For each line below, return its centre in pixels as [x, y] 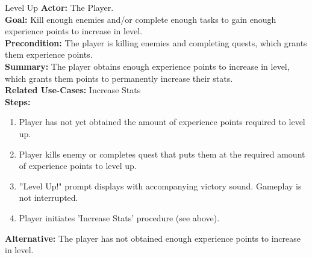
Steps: [18, 101]
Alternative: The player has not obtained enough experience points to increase [153, 238]
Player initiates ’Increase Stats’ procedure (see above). [119, 217]
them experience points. [49, 54]
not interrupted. [48, 198]
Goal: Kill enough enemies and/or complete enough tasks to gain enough [141, 19]
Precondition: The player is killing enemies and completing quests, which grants [156, 42]
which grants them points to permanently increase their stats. [119, 78]
